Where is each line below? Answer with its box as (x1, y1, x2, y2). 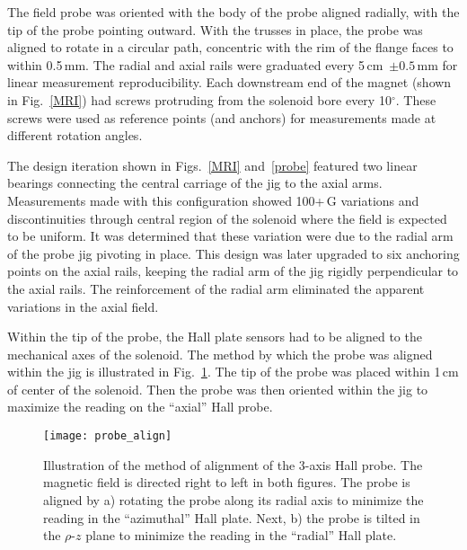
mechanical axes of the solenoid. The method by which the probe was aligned (7, 344, 433, 363)
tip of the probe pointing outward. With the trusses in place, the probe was (7, 20, 423, 39)
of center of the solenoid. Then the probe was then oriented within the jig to (7, 379, 428, 398)
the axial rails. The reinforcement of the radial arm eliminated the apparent (7, 279, 425, 297)
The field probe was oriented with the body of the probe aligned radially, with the (7, 3, 460, 21)
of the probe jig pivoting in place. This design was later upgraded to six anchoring (7, 244, 460, 262)
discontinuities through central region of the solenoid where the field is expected (7, 208, 447, 227)
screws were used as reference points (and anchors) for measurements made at (7, 108, 436, 127)
